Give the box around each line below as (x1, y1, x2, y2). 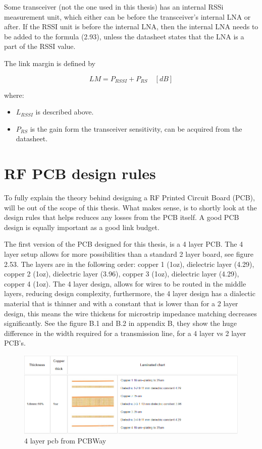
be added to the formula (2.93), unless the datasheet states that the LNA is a (4, 31, 244, 41)
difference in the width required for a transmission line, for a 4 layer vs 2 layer (4, 327, 246, 338)
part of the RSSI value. (4, 41, 76, 51)
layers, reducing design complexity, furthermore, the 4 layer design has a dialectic (4, 288, 255, 299)
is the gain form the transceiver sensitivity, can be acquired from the (30, 123, 242, 134)
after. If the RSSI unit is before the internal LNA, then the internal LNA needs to (4, 21, 258, 32)
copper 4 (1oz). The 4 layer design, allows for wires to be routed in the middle (4, 278, 246, 289)
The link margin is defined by (4, 58, 95, 68)
